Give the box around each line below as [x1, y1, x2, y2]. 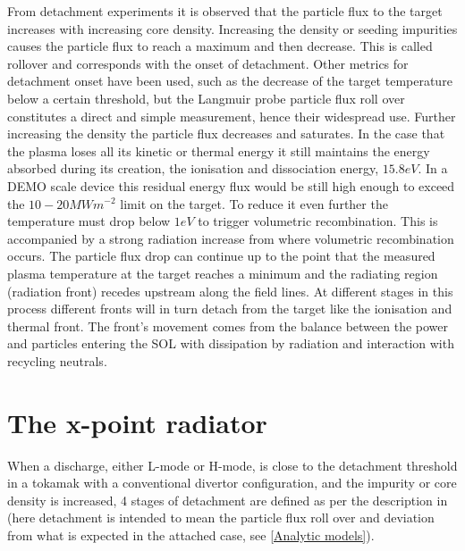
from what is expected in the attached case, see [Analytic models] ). [7, 525, 375, 544]
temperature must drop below [7, 212, 171, 230]
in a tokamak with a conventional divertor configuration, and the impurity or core [7, 473, 457, 492]
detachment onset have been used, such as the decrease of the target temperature [7, 71, 452, 90]
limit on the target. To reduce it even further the [120, 194, 388, 213]
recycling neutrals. [7, 351, 107, 370]
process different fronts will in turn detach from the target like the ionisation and [7, 299, 452, 318]
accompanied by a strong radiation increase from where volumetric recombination [7, 229, 454, 247]
